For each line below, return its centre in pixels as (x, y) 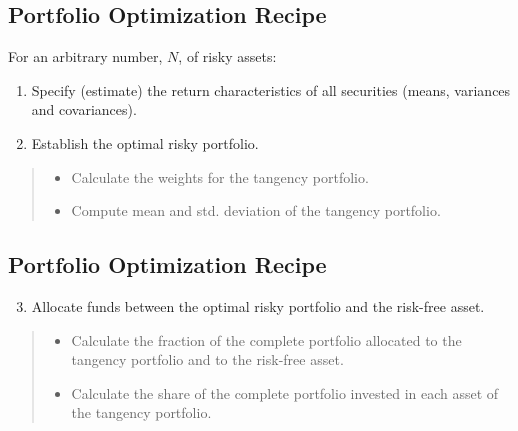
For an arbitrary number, (85, 56)
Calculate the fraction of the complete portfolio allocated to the (266, 339)
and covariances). (84, 109)
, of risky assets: (227, 56)
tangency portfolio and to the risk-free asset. (207, 359)
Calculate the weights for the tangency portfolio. (220, 176)
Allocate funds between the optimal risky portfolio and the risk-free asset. (258, 305)
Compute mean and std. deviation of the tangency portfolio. (256, 210)
